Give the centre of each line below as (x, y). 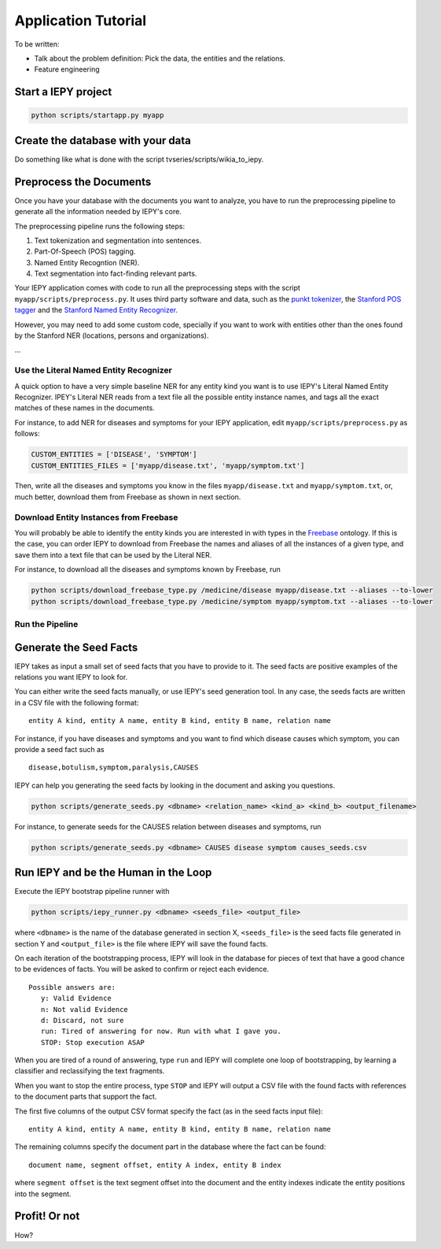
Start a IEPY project (63, 92)
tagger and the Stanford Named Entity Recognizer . (96, 310)
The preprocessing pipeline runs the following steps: (99, 226)
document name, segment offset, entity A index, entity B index (155, 1165)
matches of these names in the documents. (85, 408)
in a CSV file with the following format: (77, 702)
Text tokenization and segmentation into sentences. (118, 240)
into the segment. (43, 1194)
